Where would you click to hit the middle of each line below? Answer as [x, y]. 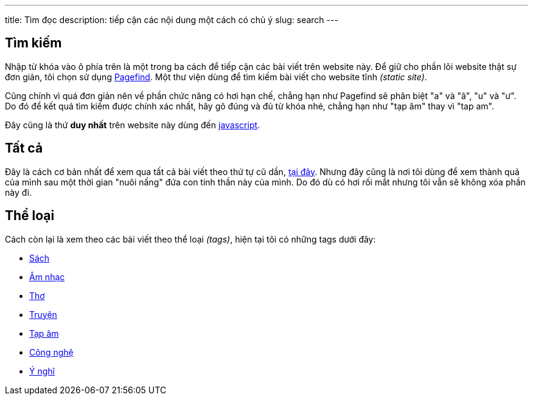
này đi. [19, 192]
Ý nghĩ [42, 371]
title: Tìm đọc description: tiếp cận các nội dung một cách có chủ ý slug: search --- [172, 20]
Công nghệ [51, 352]
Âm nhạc [47, 277]
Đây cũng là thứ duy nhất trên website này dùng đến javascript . [133, 125]
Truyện [43, 314]
